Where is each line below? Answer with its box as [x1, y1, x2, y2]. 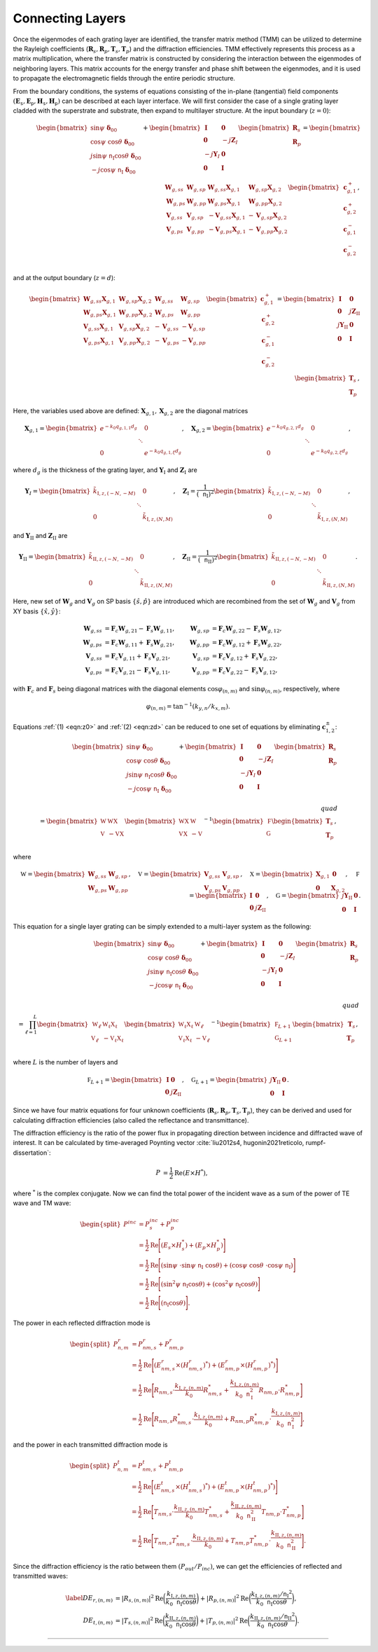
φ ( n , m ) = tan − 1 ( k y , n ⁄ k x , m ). [146, 701, 230, 712]
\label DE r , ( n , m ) [65, 1594, 113, 1604]
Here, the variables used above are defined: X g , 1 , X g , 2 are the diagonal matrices [13, 406, 248, 417]
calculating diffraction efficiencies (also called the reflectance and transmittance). [13, 1116, 249, 1124]
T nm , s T [153, 1537, 176, 1546]
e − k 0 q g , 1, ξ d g [143, 448, 182, 457]
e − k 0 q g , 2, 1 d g [266, 423, 304, 432]
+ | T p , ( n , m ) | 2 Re [199, 1615, 248, 1626]
